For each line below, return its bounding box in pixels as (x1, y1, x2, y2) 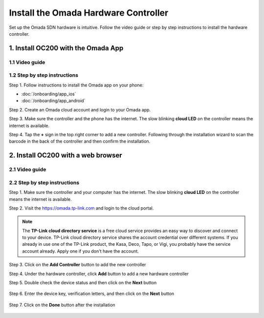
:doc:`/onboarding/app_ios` (21, 91, 76, 97)
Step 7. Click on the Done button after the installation (9, 302, 115, 308)
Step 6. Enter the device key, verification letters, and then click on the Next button (9, 291, 175, 297)
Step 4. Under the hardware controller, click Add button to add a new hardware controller (9, 271, 189, 276)
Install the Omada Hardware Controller (9, 7, 169, 18)
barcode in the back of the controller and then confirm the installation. (9, 138, 151, 144)
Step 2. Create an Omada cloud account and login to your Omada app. (9, 106, 151, 112)
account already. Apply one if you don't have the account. (22, 248, 139, 254)
